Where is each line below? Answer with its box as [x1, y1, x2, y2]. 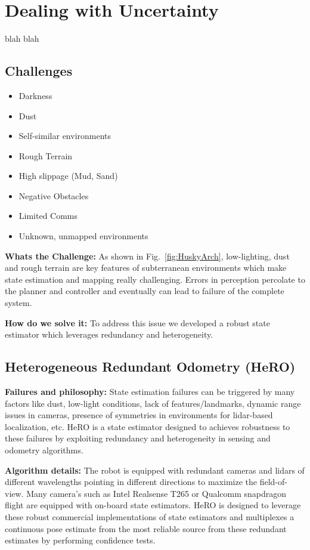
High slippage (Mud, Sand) [18, 169, 118, 182]
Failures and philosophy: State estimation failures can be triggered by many [5, 385, 295, 398]
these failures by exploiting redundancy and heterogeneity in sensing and [5, 432, 271, 444]
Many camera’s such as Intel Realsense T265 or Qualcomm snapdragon [26, 487, 287, 499]
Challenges [5, 61, 73, 80]
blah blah [5, 32, 39, 45]
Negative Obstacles [18, 189, 89, 202]
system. [5, 296, 32, 309]
